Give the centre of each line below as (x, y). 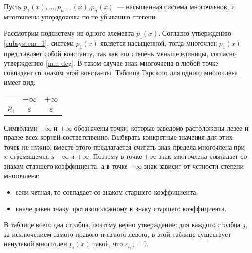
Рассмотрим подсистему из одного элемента (69, 33)
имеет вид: (20, 82)
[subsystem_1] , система (39, 43)
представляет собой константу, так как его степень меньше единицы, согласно (120, 53)
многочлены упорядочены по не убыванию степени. (81, 16)
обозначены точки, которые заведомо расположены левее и (161, 127)
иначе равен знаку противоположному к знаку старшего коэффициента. (121, 208)
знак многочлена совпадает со (203, 156)
